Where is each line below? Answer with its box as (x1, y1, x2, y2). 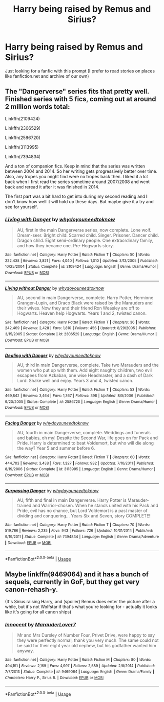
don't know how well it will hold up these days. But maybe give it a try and (5, 198, 154, 204)
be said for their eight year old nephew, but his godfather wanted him (17, 642, 157, 648)
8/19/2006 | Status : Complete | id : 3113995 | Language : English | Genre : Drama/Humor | (5, 467, 156, 472)
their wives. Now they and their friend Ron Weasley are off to (17, 305, 140, 311)
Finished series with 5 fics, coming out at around (5, 95, 156, 103)
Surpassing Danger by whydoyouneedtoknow (5, 488, 99, 493)
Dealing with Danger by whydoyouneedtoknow (5, 352, 101, 358)
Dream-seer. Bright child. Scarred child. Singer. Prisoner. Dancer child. (17, 233, 159, 238)
